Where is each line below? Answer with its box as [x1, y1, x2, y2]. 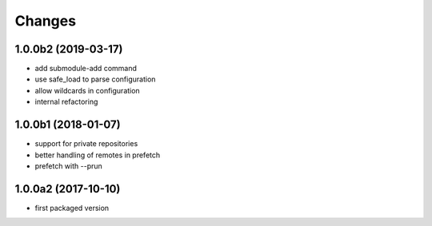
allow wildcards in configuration [34, 85, 140, 95]
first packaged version [34, 203, 110, 212]
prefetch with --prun [34, 161, 103, 171]
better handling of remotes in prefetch [34, 150, 161, 160]
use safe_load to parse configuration [34, 74, 156, 84]
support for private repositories [34, 139, 138, 149]
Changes [14, 12, 76, 30]
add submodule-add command [34, 64, 138, 73]
